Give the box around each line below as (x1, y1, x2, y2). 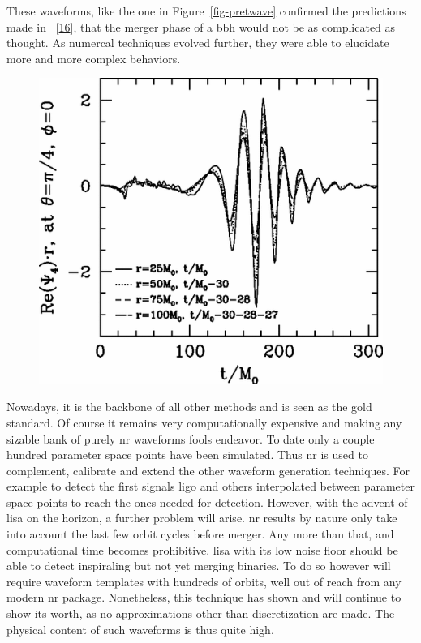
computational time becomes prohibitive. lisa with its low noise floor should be (6, 541, 398, 558)
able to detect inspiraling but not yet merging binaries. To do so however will (6, 557, 391, 574)
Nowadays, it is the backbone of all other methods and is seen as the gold (6, 398, 372, 415)
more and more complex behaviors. (6, 49, 181, 66)
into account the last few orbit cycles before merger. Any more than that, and (6, 525, 394, 542)
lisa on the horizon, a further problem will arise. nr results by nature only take (6, 509, 397, 526)
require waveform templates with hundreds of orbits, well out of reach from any (6, 572, 402, 589)
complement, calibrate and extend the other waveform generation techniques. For (6, 461, 410, 478)
